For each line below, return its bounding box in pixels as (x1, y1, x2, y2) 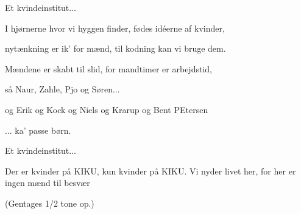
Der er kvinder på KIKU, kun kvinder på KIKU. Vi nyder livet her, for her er (5, 164, 296, 177)
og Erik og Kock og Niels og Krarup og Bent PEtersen (5, 103, 208, 116)
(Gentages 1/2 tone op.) (5, 196, 94, 209)
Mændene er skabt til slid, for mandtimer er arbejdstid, (5, 62, 212, 75)
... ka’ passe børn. (5, 123, 71, 136)
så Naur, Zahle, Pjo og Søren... (5, 83, 120, 95)
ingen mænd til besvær (5, 176, 90, 189)
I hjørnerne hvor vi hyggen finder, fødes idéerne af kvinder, (5, 21, 225, 34)
